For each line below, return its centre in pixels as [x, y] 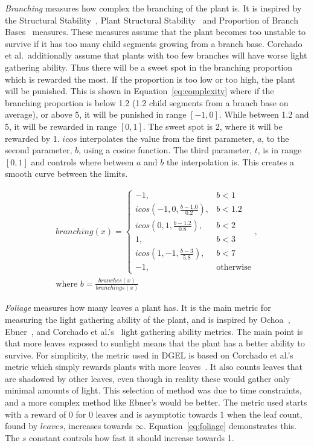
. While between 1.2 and [264, 114]
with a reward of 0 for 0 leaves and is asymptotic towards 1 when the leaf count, [154, 414]
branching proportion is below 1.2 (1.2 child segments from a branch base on [147, 102]
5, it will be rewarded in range [61, 126]
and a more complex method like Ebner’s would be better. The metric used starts [156, 402]
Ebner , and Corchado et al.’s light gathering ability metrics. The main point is [154, 331]
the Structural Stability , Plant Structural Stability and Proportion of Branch [152, 20]
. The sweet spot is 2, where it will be [213, 126]
